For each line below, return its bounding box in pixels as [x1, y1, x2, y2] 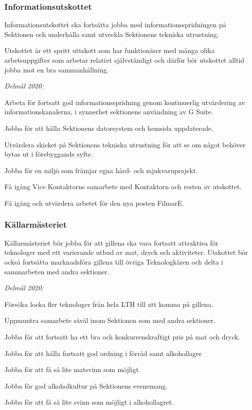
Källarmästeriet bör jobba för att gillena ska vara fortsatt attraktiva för [4, 237, 218, 248]
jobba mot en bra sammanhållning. [4, 64, 109, 74]
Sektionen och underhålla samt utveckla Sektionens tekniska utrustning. [4, 29, 219, 39]
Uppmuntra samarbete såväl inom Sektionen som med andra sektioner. [4, 315, 216, 325]
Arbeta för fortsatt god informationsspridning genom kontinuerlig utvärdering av [4, 97, 245, 107]
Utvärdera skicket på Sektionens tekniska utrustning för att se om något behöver [4, 139, 246, 149]
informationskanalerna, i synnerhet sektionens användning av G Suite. [4, 107, 214, 117]
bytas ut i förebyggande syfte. [4, 149, 93, 159]
